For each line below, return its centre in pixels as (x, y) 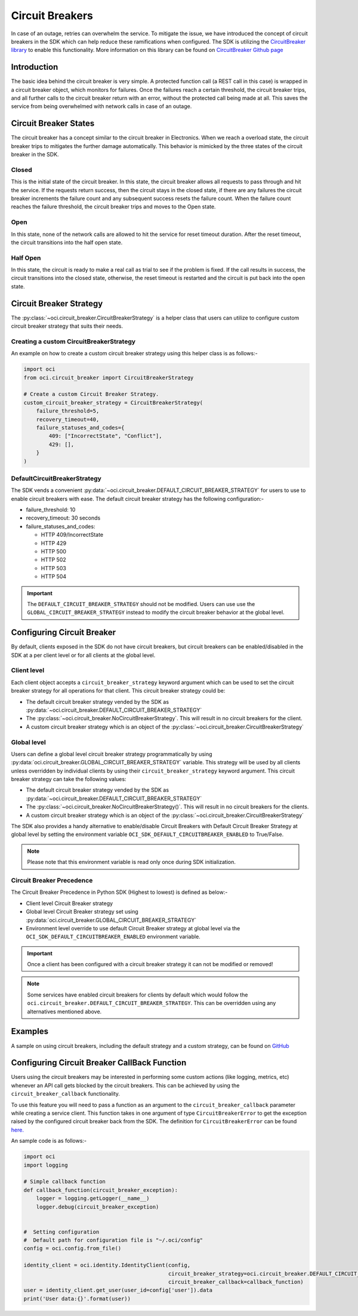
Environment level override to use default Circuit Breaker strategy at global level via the (133, 928)
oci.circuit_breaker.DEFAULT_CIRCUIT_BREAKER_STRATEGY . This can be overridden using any (152, 1003)
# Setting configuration (61, 1232)
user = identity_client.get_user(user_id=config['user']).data (118, 1290)
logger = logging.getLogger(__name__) (93, 1198)
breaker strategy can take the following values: (69, 779)
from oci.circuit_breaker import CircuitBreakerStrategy (109, 377)
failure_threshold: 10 (51, 510)
